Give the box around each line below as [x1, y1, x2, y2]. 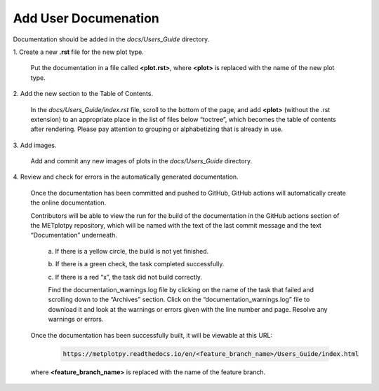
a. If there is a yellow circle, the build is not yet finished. [48, 247, 209, 255]
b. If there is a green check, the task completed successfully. [48, 260, 225, 268]
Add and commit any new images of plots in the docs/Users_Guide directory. [30, 157, 253, 165]
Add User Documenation [13, 11, 159, 26]
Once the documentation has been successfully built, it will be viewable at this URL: [30, 331, 273, 339]
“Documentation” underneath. [30, 231, 117, 240]
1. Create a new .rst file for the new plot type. [13, 48, 144, 56]
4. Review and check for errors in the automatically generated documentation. [13, 172, 239, 181]
